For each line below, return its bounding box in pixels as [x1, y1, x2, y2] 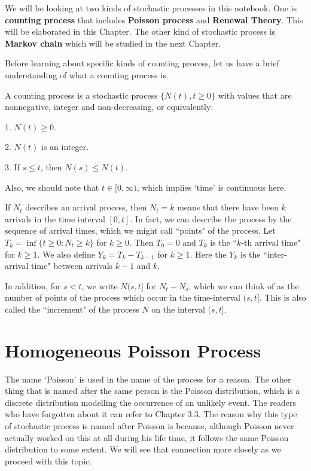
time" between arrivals [31, 259, 113, 272]
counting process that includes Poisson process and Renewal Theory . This [5, 13, 303, 26]
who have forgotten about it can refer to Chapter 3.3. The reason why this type [5, 408, 297, 420]
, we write [81, 279, 118, 292]
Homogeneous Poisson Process [5, 338, 261, 362]
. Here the [190, 247, 227, 260]
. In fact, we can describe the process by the [130, 212, 292, 225]
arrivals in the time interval [5, 212, 105, 225]
